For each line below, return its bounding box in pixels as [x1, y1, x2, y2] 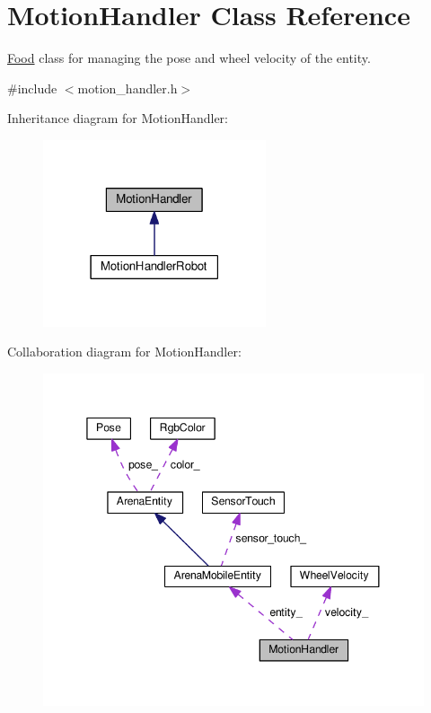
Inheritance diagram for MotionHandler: [7, 109, 228, 128]
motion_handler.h [77, 78, 178, 97]
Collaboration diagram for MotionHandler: [7, 342, 242, 361]
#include [7, 78, 57, 97]
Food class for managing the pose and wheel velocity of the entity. [7, 48, 371, 67]
